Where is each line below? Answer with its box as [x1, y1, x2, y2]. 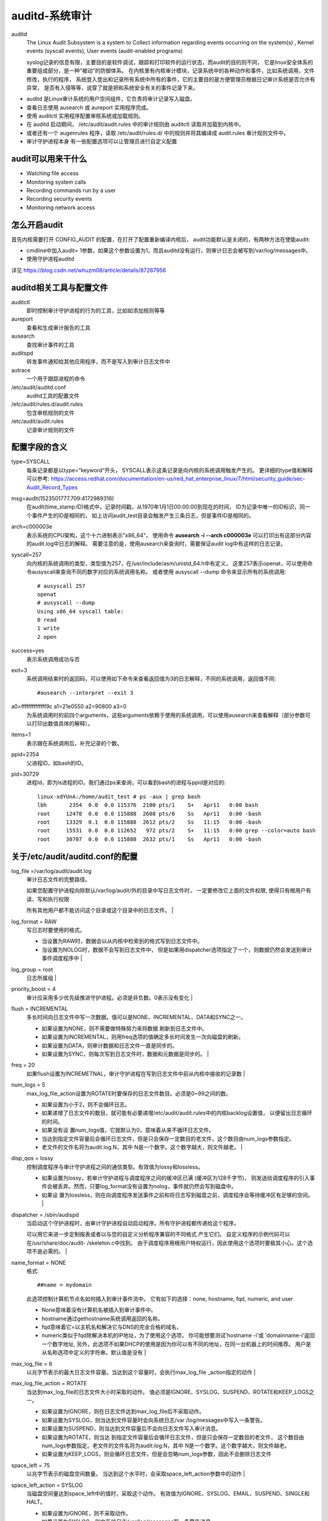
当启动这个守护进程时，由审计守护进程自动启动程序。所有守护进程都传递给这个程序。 [26, 1220, 239, 1227]
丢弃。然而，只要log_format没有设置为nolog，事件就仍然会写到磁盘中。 [57, 1183, 237, 1190]
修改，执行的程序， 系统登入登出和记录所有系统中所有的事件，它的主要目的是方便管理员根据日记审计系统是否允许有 [26, 75, 315, 83]
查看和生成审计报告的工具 [26, 324, 91, 331]
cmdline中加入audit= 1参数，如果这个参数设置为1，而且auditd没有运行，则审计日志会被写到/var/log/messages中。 [26, 247, 312, 254]
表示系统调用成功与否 [26, 655, 80, 663]
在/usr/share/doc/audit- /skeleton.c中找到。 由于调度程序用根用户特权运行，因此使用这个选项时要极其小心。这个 [26, 1239, 308, 1247]
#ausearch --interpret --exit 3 [37, 689, 134, 696]
